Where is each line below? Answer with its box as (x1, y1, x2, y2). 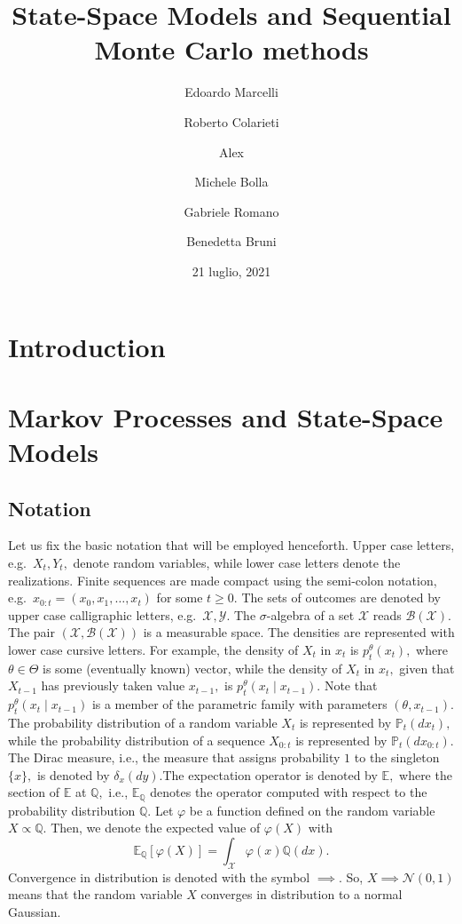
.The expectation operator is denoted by (159, 765, 378, 784)
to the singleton (354, 748, 440, 767)
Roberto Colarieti (184, 112, 279, 131)
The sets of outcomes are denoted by (241, 588, 441, 607)
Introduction (8, 329, 166, 365)
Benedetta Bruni (186, 232, 277, 251)
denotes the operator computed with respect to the (150, 783, 427, 801)
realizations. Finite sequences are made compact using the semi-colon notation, (8, 570, 437, 589)
